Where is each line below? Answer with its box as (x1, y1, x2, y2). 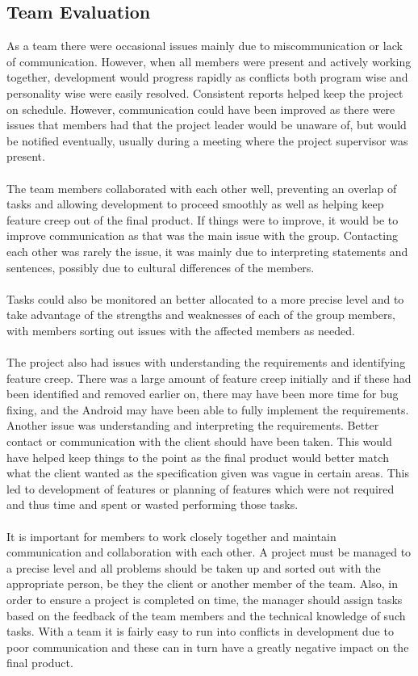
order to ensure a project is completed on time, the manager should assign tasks (6, 590, 403, 607)
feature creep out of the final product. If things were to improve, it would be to (6, 211, 399, 228)
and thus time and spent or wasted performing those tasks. (6, 496, 299, 513)
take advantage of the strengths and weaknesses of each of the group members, (6, 306, 395, 323)
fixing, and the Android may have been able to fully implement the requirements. (6, 401, 409, 418)
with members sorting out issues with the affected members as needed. (6, 321, 355, 338)
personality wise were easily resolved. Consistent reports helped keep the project (6, 84, 403, 101)
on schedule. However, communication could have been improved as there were (6, 100, 395, 117)
